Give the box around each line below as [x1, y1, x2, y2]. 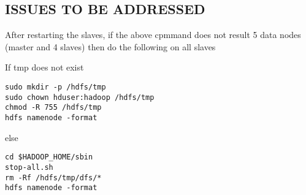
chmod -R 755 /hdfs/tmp [5, 103, 102, 112]
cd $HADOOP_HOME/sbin [5, 153, 93, 162]
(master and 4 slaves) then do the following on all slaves [5, 40, 216, 53]
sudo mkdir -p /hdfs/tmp [5, 82, 106, 91]
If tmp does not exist [5, 61, 84, 74]
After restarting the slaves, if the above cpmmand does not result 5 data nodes [5, 28, 301, 41]
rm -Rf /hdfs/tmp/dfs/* [5, 173, 102, 182]
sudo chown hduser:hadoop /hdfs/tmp [5, 93, 155, 102]
